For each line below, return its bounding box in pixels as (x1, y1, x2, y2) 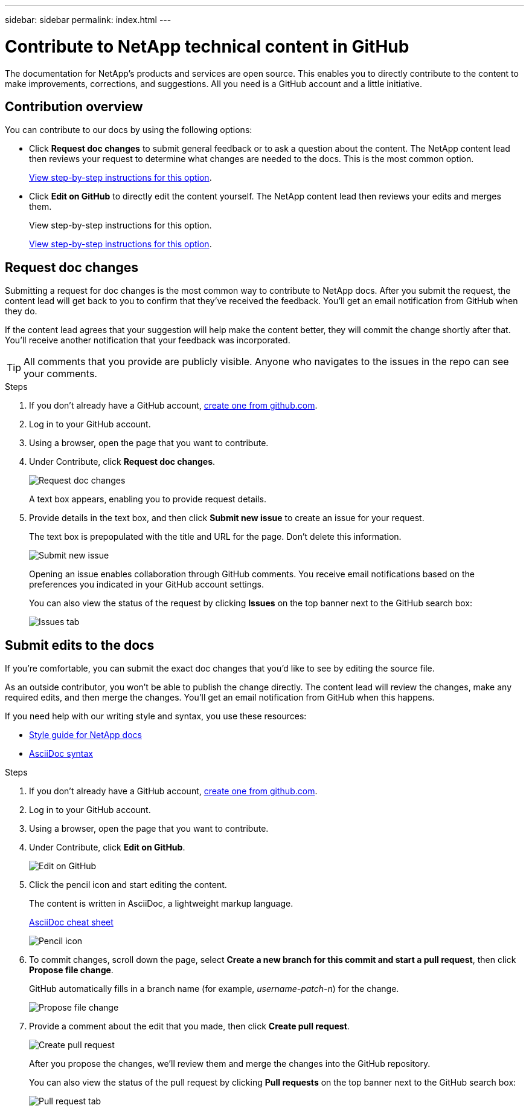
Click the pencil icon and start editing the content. (29, 879, 227, 890)
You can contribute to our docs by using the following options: (5, 125, 252, 135)
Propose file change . (29, 965, 114, 976)
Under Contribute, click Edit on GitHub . (29, 842, 185, 853)
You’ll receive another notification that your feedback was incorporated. (5, 335, 290, 346)
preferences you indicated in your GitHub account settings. (29, 579, 264, 590)
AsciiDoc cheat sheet (29, 917, 114, 928)
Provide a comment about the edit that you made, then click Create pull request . (29, 1021, 350, 1032)
